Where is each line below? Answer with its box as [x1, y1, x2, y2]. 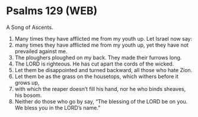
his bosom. [14, 92, 42, 99]
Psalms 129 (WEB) [6, 4, 98, 18]
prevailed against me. [14, 47, 68, 54]
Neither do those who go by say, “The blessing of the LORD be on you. [14, 97, 188, 105]
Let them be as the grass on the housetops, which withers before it [14, 73, 179, 80]
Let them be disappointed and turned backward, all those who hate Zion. [14, 66, 193, 73]
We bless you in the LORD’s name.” [14, 104, 101, 111]
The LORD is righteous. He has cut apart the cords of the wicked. [14, 60, 174, 67]
